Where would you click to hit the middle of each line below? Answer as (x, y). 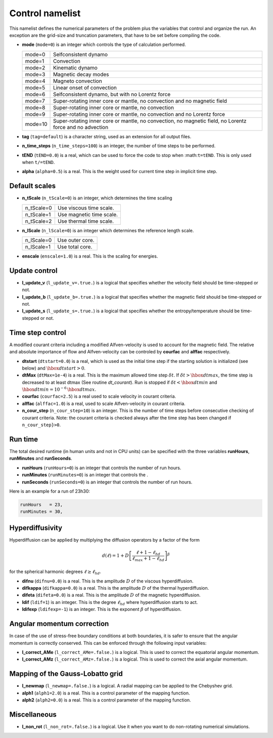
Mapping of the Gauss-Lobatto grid (66, 674)
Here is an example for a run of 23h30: (50, 491)
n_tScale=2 (38, 221)
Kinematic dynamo (76, 67)
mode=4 (35, 81)
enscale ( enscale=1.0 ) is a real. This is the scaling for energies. (90, 256)
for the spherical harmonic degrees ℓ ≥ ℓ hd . (55, 572)
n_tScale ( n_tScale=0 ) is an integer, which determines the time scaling (97, 198)
